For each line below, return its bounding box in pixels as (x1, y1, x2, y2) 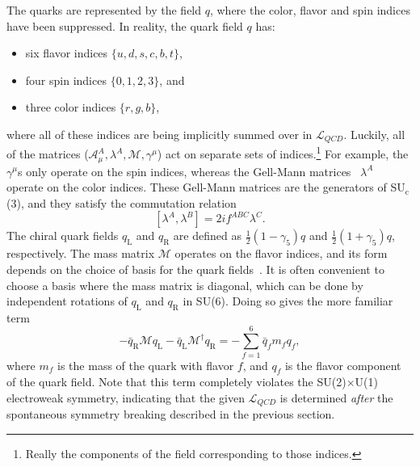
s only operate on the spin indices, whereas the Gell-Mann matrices (17, 162, 351, 179)
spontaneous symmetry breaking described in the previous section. (6, 406, 335, 423)
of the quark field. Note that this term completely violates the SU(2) (6, 373, 346, 390)
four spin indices (25, 71, 107, 88)
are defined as (173, 227, 241, 244)
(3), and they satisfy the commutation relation (6, 194, 237, 211)
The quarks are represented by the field (6, 2, 202, 18)
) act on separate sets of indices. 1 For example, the (157, 143, 409, 162)
